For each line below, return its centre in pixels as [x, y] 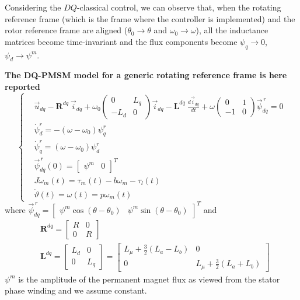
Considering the [33, 7]
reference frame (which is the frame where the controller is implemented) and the [150, 18]
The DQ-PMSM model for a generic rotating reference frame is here [146, 75]
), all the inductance [232, 30]
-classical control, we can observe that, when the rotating [179, 7]
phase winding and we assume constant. [76, 290]
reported [22, 86]
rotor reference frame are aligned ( [66, 30]
